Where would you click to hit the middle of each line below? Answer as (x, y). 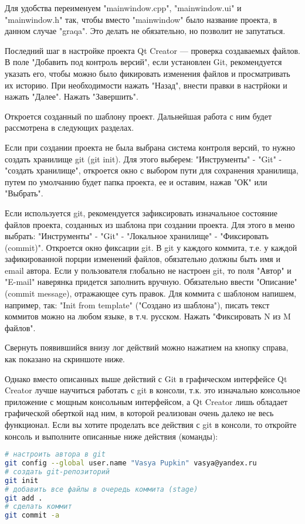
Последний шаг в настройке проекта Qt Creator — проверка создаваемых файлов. (152, 50)
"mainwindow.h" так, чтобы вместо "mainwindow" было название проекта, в (141, 19)
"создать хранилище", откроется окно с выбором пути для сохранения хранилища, (152, 170)
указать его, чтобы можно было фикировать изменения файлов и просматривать (148, 73)
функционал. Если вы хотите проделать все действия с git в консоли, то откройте (151, 424)
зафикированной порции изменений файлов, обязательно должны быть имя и (143, 259)
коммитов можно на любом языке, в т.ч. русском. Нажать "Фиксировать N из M (148, 316)
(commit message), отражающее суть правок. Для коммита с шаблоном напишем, (150, 293)
